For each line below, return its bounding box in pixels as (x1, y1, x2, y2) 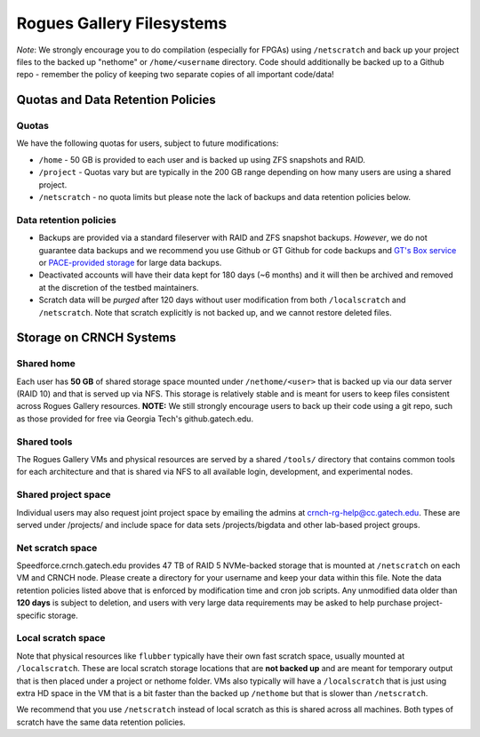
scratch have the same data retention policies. (16, 717, 186, 727)
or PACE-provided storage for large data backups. (38, 257, 222, 268)
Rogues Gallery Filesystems (16, 13, 228, 33)
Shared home (16, 357, 76, 370)
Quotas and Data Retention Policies (16, 92, 217, 108)
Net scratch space (16, 541, 98, 554)
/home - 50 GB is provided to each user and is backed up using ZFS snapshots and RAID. (38, 154, 366, 164)
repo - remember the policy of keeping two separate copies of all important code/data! (16, 69, 335, 80)
